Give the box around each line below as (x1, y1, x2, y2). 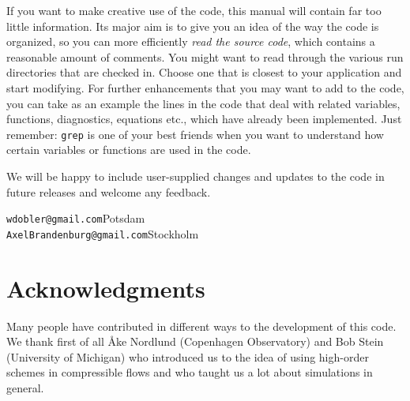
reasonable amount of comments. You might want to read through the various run (6, 48, 404, 65)
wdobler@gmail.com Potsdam (6, 210, 145, 227)
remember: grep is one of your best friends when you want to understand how (6, 126, 384, 142)
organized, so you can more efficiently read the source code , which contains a (6, 33, 375, 50)
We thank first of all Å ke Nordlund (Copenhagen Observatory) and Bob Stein (6, 333, 384, 350)
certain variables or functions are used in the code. (6, 141, 251, 158)
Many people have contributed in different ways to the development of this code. (6, 317, 397, 334)
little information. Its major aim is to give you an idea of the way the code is (6, 17, 379, 34)
